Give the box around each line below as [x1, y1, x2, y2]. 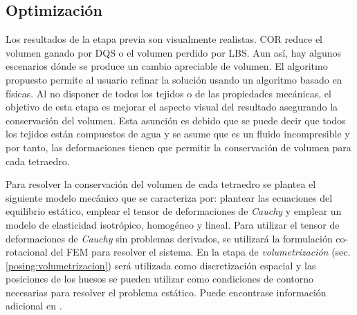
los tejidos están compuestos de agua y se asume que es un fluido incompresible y [6, 126, 350, 141]
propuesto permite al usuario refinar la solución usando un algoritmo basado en [6, 72, 342, 86]
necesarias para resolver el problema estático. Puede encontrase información [6, 285, 327, 299]
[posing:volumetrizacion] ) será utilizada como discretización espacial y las [6, 258, 316, 272]
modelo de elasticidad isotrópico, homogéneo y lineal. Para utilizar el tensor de [6, 217, 340, 231]
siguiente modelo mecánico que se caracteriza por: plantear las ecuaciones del [6, 190, 333, 204]
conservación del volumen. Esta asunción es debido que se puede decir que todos [6, 113, 346, 127]
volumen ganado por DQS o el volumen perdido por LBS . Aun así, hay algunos [6, 45, 342, 59]
